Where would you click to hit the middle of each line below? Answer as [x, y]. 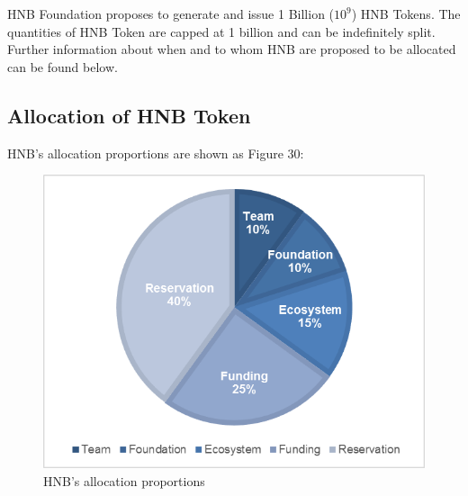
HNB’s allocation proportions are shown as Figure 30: [156, 153]
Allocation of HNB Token [129, 115]
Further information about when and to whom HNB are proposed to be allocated [232, 49]
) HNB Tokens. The [406, 14]
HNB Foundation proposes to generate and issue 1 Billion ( [171, 14]
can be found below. [63, 66]
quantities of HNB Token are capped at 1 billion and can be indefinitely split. [221, 31]
